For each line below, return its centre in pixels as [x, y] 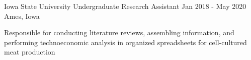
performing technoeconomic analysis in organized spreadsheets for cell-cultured [125, 42]
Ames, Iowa [22, 16]
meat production [30, 52]
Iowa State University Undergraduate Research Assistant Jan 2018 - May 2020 [125, 6]
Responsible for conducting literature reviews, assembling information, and [119, 32]
